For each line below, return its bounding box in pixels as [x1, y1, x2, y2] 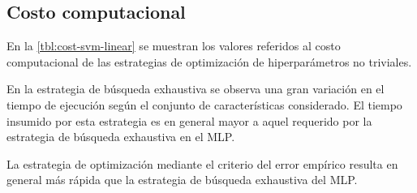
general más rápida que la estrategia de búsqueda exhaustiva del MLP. [6, 171, 358, 188]
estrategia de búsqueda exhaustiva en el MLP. [6, 128, 235, 145]
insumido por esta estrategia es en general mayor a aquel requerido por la [6, 112, 372, 129]
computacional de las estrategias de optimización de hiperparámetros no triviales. [6, 53, 412, 70]
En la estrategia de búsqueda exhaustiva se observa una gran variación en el [6, 80, 385, 97]
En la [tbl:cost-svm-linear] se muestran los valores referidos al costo [6, 37, 341, 54]
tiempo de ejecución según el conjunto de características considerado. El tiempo [6, 96, 402, 113]
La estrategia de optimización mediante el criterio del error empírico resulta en [6, 155, 398, 172]
